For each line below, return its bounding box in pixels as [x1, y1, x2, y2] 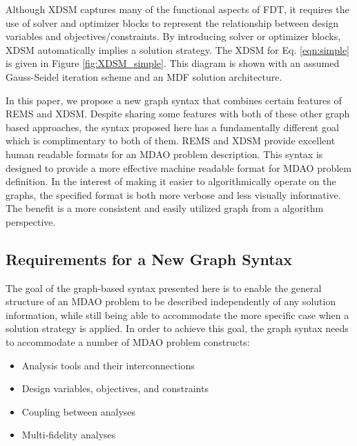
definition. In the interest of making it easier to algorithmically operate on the [6, 174, 336, 188]
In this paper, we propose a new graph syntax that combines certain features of [6, 93, 342, 107]
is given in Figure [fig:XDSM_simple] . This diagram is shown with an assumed [6, 56, 340, 70]
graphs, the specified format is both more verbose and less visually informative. [6, 187, 341, 202]
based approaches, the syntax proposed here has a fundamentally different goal [6, 119, 339, 134]
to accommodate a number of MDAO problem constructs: [6, 335, 250, 349]
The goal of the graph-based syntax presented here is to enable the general [6, 280, 322, 295]
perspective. [6, 214, 56, 229]
